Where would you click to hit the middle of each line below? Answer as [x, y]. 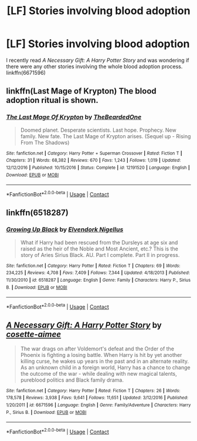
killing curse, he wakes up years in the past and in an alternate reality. [105, 361]
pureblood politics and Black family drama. [72, 380]
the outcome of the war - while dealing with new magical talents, [98, 373]
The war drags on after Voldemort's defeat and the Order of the [97, 349]
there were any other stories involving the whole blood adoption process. [94, 66]
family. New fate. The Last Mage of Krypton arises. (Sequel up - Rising [106, 136]
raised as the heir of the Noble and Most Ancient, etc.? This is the [99, 249]
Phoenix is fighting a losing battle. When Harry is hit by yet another [101, 355]
